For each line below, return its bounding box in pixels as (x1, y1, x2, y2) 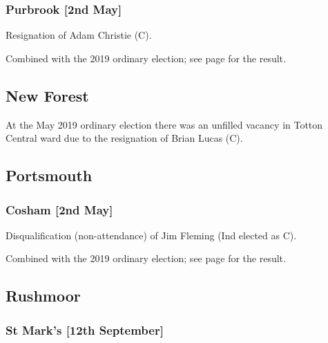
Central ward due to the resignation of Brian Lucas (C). (6, 131, 243, 145)
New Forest (6, 84, 89, 106)
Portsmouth (6, 165, 93, 186)
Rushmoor (6, 285, 81, 306)
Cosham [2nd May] (6, 201, 113, 218)
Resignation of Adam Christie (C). (6, 28, 152, 42)
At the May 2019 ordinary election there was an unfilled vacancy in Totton (6, 117, 323, 131)
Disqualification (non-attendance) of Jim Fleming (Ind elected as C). (6, 228, 297, 242)
